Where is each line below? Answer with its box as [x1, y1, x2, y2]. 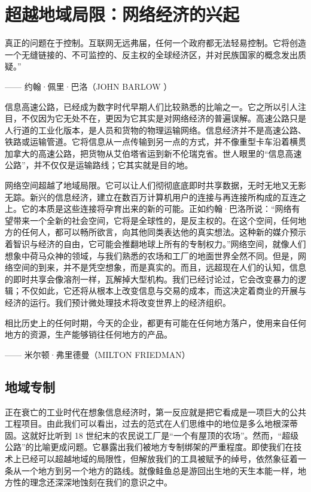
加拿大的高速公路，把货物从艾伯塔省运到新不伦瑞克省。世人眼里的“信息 [5, 147, 285, 159]
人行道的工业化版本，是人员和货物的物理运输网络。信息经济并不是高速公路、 [5, 123, 306, 136]
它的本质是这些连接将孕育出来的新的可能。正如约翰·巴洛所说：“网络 [21, 202, 292, 215]
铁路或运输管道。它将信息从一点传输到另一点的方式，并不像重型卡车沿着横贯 [5, 135, 306, 148]
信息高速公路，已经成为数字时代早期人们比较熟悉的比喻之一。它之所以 [5, 100, 281, 113]
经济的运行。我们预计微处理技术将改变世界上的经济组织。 [5, 296, 231, 308]
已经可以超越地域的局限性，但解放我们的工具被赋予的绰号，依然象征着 [21, 452, 298, 464]
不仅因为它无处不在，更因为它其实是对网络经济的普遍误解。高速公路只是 [21, 112, 306, 124]
